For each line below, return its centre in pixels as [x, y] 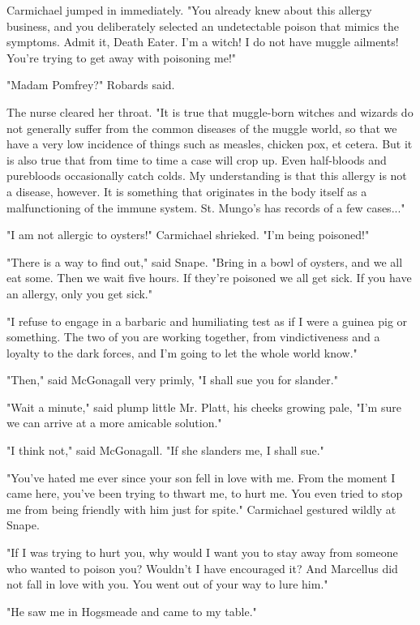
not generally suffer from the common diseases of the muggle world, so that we [202, 128]
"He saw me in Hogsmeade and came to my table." [132, 611]
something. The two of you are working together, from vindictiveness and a [193, 337]
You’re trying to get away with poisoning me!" [122, 57]
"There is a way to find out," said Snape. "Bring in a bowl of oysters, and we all [205, 261]
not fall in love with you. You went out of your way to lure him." [167, 584]
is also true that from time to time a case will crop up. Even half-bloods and [197, 159]
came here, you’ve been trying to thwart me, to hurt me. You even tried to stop [205, 493]
